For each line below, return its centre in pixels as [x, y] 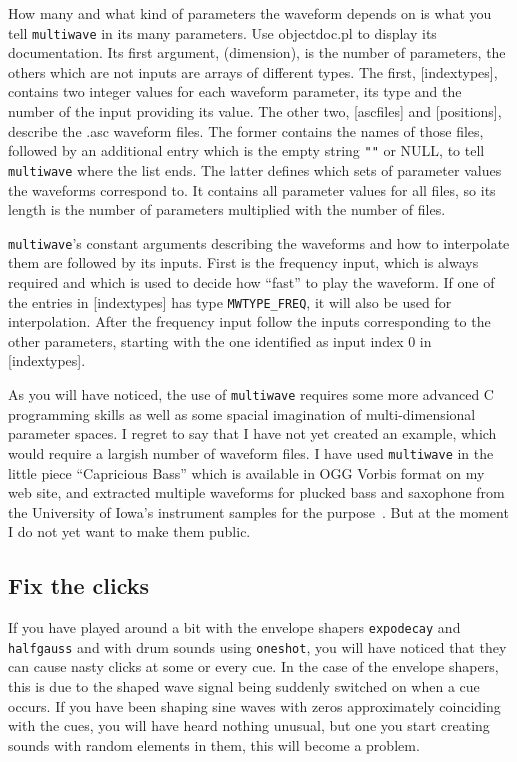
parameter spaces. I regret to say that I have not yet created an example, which [252, 433]
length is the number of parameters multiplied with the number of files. [227, 209]
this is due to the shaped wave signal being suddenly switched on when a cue [244, 685]
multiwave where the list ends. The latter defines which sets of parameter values [255, 169]
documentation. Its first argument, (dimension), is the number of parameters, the [257, 52]
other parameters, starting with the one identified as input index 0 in [220, 340]
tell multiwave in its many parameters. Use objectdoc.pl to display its [222, 32]
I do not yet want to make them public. [129, 531]
